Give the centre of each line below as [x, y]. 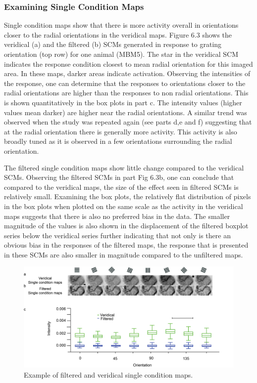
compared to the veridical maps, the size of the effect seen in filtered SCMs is [121, 187]
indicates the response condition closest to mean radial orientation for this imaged [128, 64]
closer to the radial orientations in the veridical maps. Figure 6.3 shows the [118, 34]
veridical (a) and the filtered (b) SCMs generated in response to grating [113, 44]
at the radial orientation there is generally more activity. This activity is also [121, 131]
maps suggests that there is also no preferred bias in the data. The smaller [117, 216]
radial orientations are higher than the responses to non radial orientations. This [126, 93]
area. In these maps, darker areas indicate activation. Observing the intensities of [127, 73]
